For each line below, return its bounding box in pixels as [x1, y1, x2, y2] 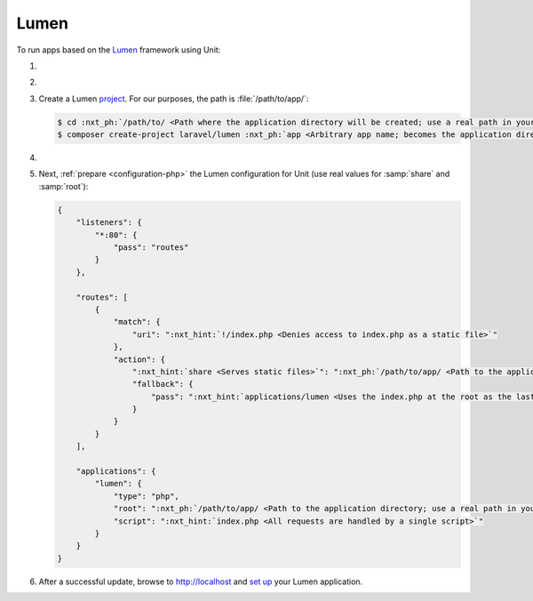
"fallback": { [131, 379, 195, 389]
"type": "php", [113, 491, 179, 501]
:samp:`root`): [38, 180, 89, 191]
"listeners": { [76, 218, 142, 228]
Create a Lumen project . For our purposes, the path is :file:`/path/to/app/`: [38, 93, 309, 104]
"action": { [113, 354, 166, 365]
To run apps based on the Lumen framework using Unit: [16, 44, 221, 55]
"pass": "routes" [113, 243, 189, 252]
